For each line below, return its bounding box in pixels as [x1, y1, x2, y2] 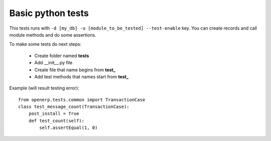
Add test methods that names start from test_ [34, 73, 129, 80]
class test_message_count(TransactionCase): [18, 104, 130, 110]
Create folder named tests [34, 53, 89, 59]
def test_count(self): [28, 118, 85, 123]
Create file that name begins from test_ [34, 67, 115, 73]
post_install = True [28, 111, 79, 116]
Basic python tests [9, 8, 89, 19]
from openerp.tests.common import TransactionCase [18, 97, 146, 102]
